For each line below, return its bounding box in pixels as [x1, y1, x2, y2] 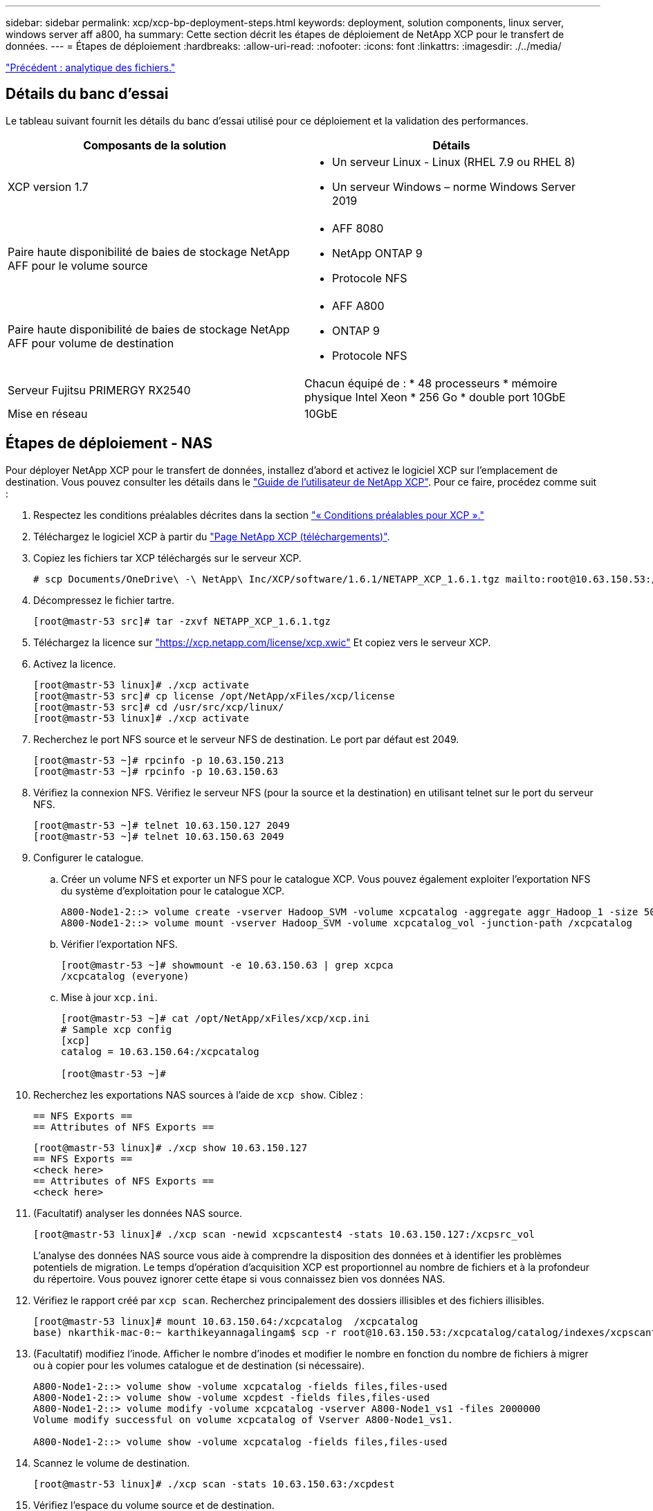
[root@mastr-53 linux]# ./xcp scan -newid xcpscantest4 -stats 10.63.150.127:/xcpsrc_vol [33, 1228, 535, 1240]
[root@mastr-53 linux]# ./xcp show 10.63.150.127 [33, 1142, 308, 1153]
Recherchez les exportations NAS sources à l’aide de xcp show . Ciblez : [33, 1088, 363, 1101]
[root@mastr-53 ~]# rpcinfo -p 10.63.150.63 [33, 765, 279, 777]
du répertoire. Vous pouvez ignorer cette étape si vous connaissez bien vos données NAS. [33, 1272, 445, 1285]
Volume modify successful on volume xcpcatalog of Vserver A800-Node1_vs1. [33, 1413, 453, 1425]
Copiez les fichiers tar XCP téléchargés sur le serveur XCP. [33, 551, 302, 564]
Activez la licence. [33, 657, 116, 670]
